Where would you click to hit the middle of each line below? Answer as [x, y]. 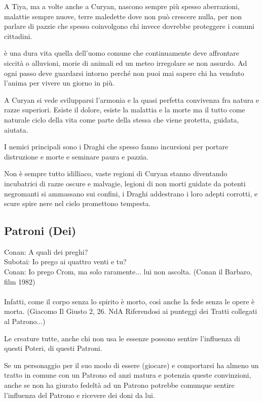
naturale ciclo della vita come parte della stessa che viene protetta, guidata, [122, 119]
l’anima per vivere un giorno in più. [59, 83]
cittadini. [18, 36]
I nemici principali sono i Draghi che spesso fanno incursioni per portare [116, 147]
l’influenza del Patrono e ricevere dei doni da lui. [80, 395]
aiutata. [16, 129]
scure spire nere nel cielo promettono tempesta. [78, 203]
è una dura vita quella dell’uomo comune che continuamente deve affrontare [122, 53]
